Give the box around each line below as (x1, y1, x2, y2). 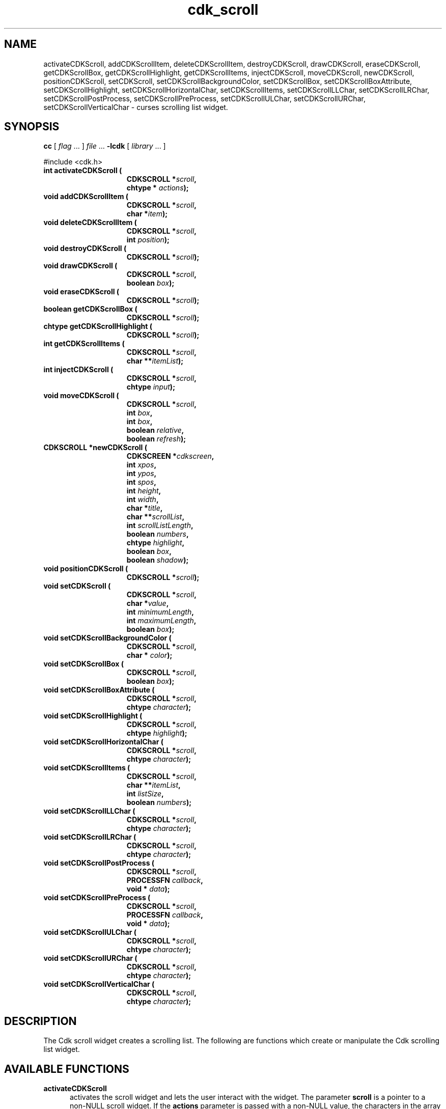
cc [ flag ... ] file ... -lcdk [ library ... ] (43, 142, 166, 151)
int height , (126, 486, 161, 495)
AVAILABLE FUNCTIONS (4, 1062, 129, 1075)
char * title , (126, 504, 163, 513)
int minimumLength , (126, 607, 194, 617)
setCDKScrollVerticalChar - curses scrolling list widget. (43, 102, 228, 112)
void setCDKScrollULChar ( (43, 928, 136, 937)
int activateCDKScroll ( (43, 166, 122, 175)
